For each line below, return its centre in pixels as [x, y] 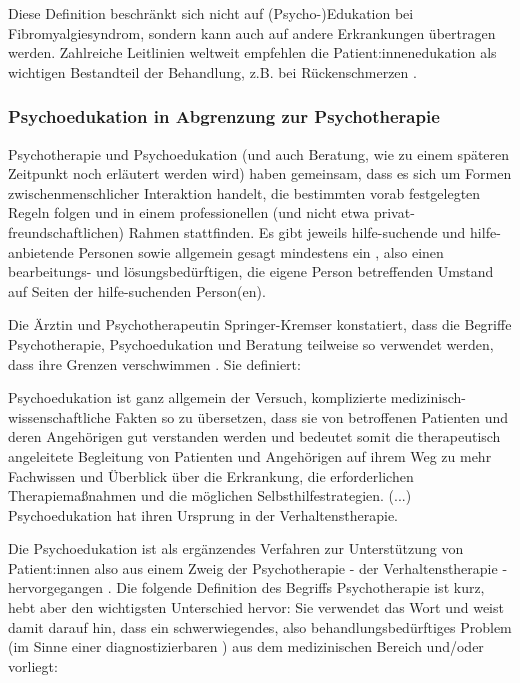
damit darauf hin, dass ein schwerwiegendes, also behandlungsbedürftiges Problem [260, 626]
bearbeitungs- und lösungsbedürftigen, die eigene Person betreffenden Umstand [251, 271]
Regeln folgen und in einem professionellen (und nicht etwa [189, 212]
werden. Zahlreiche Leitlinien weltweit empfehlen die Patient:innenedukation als [252, 52]
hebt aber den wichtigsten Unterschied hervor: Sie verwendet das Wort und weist [256, 607]
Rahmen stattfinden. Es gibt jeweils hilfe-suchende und [297, 231]
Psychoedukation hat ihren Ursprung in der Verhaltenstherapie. [203, 514]
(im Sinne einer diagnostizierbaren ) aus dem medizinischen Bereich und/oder [246, 646]
